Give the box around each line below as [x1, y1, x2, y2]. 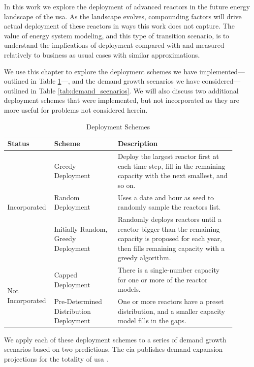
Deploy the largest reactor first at [118, 151, 219, 161]
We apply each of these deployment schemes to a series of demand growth [4, 334, 226, 344]
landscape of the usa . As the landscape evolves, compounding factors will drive [4, 11, 242, 21]
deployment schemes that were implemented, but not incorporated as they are [4, 95, 239, 105]
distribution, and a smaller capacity [118, 306, 225, 316]
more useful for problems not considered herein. [4, 104, 148, 115]
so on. [118, 180, 136, 190]
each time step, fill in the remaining [118, 160, 225, 171]
